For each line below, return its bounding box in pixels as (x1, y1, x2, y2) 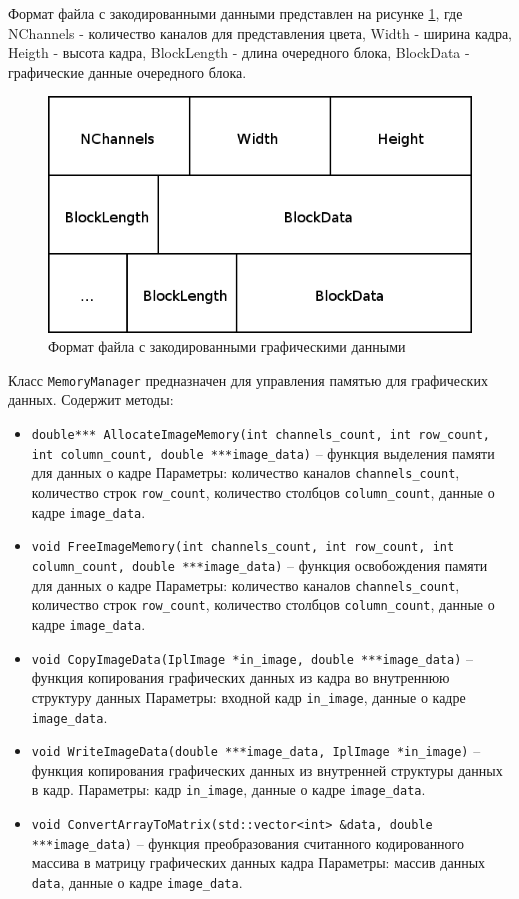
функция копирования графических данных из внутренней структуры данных (31, 759, 503, 780)
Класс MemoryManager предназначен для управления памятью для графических (8, 369, 488, 390)
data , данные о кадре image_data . (31, 872, 243, 892)
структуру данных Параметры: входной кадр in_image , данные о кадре (31, 686, 466, 707)
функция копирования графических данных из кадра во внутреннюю (31, 667, 450, 688)
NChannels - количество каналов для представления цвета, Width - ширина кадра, (8, 22, 512, 43)
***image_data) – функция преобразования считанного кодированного (31, 832, 465, 853)
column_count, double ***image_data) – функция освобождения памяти (31, 555, 488, 575)
